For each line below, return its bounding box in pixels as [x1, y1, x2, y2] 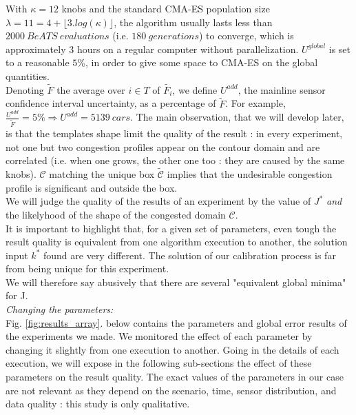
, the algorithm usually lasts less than [114, 14, 273, 29]
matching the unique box [49, 167, 155, 181]
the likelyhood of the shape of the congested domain [6, 207, 226, 221]
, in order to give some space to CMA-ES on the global [85, 55, 318, 70]
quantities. [6, 68, 50, 83]
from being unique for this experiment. [6, 261, 169, 276]
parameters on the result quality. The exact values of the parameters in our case [6, 370, 344, 384]
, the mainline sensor [238, 82, 326, 97]
